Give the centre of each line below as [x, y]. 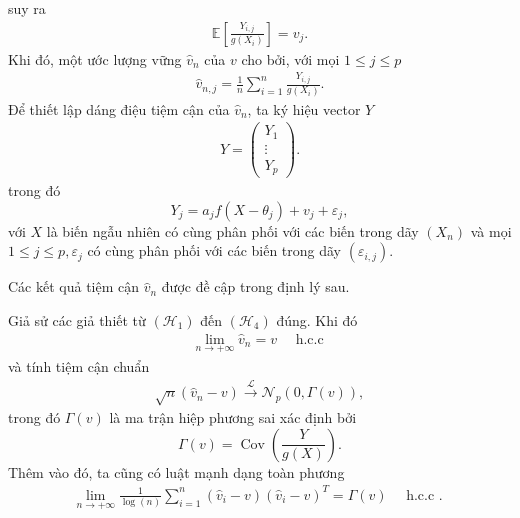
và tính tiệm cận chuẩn [79, 366]
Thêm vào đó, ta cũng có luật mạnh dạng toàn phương [176, 471]
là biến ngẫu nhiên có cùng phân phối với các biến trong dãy [232, 230]
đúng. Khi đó [317, 319]
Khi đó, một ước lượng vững [95, 58]
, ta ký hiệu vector [304, 108]
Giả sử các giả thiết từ [77, 319]
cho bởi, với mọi [290, 58]
